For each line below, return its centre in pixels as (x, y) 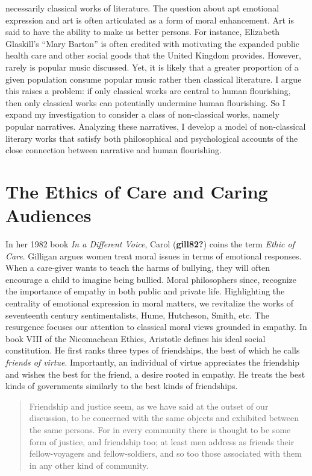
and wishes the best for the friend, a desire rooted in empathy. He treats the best (155, 374)
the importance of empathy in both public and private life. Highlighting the (145, 291)
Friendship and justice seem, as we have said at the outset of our (149, 406)
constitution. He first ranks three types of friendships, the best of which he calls (153, 350)
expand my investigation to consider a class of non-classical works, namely (142, 114)
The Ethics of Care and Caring (137, 191)
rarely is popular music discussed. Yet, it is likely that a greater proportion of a (152, 67)
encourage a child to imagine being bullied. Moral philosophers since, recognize (151, 279)
